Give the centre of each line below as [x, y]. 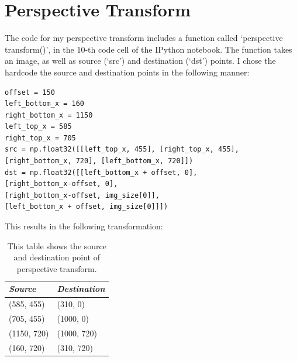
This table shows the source [57, 245]
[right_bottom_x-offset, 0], [61, 184]
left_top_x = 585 [38, 127]
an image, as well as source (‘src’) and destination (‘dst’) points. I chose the [140, 61]
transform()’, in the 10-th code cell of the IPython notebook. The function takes [148, 49]
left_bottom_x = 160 [45, 104]
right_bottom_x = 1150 [49, 115]
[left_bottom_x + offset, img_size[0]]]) [87, 207]
